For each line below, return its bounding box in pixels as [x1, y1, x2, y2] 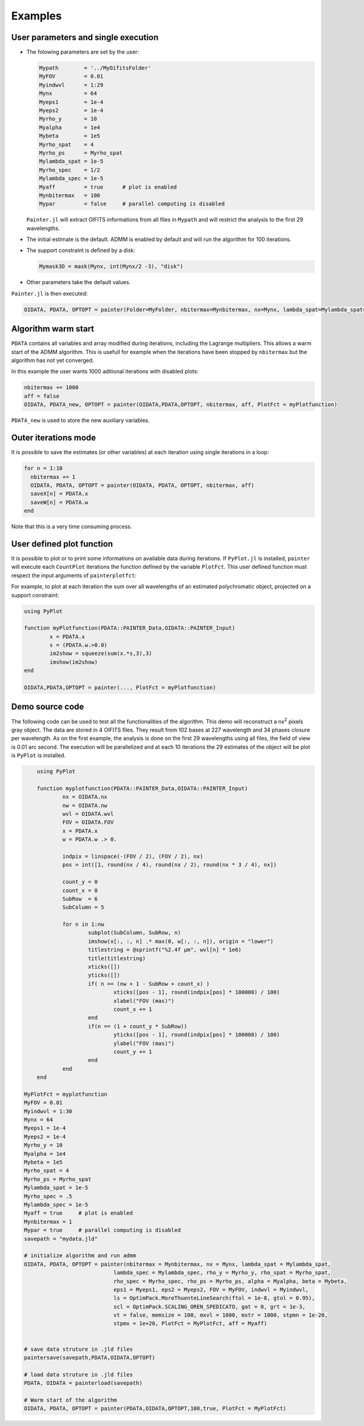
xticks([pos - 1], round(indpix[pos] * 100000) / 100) [113, 989, 280, 996]
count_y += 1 [113, 1048, 152, 1055]
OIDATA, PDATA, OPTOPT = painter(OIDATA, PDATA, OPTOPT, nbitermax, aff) [30, 481, 255, 489]
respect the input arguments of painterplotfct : [11, 571, 136, 579]
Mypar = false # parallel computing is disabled [39, 200, 225, 208]
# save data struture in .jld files [24, 1345, 133, 1353]
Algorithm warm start [11, 324, 95, 334]
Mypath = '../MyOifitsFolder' [39, 64, 152, 72]
